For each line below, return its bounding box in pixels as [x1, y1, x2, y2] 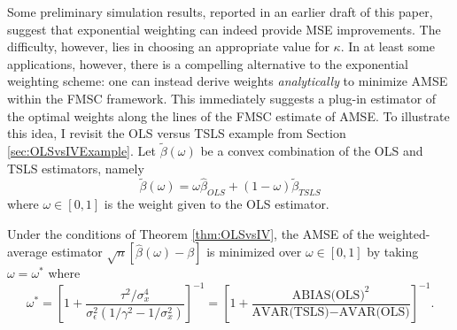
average [7, 242, 48, 261]
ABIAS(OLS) [291, 288, 365, 302]
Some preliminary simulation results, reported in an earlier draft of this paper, [7, 3, 433, 20]
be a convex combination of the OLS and [200, 141, 423, 159]
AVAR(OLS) [338, 306, 410, 319]
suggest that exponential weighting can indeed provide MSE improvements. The [7, 19, 441, 38]
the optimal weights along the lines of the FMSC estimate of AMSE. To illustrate [7, 106, 450, 125]
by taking [367, 242, 419, 261]
